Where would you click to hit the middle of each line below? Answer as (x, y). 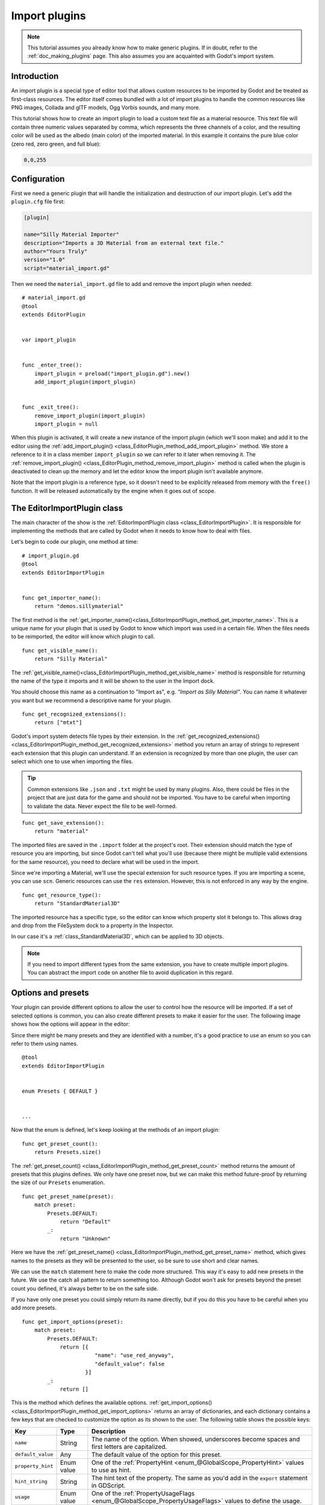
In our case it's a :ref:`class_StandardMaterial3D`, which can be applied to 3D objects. (117, 937)
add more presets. (34, 1308)
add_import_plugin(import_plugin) (85, 382)
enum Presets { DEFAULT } (60, 1091)
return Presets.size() (68, 1152)
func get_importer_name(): (62, 598)
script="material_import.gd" (67, 268)
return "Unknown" (85, 1238)
